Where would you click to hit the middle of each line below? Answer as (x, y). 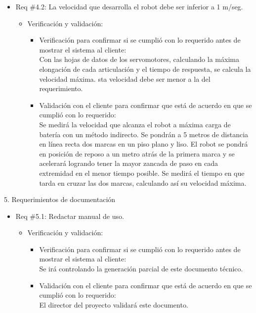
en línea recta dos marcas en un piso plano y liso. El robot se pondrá (144, 144)
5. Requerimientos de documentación (60, 199)
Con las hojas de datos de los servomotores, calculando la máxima (139, 59)
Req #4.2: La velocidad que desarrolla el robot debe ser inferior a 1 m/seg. (129, 6)
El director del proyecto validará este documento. (114, 304)
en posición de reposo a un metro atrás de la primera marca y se (137, 153)
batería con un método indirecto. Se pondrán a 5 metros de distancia (144, 134)
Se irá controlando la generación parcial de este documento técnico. (141, 269)
